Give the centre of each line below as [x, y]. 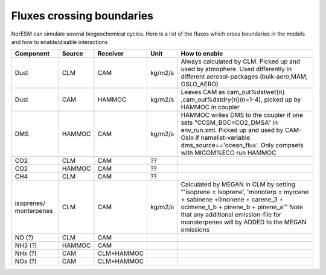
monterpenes [34, 211]
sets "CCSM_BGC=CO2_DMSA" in [229, 122]
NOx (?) [26, 261]
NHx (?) [26, 253]
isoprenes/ [30, 203]
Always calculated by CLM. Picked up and [241, 62]
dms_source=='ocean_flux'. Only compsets [242, 145]
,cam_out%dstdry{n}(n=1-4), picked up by [241, 100]
